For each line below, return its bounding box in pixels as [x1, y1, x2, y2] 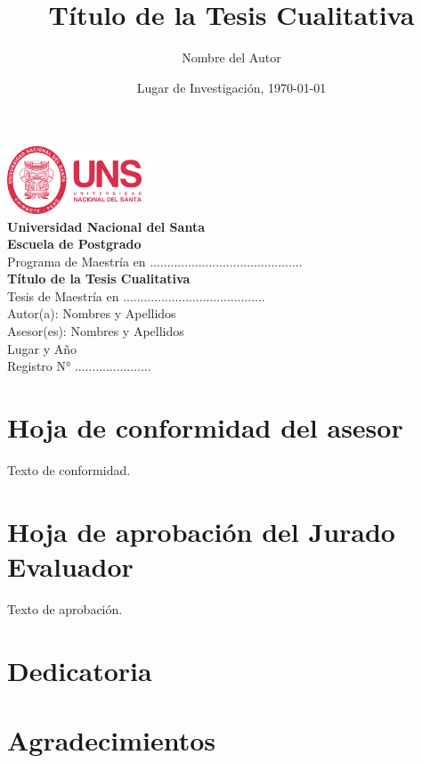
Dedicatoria [7, 652, 152, 688]
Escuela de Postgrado [7, 234, 142, 253]
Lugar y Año [7, 339, 77, 357]
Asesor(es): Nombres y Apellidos [7, 322, 184, 340]
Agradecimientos [7, 722, 216, 759]
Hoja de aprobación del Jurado [7, 513, 395, 549]
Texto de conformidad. [7, 460, 131, 479]
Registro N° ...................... [7, 357, 151, 375]
